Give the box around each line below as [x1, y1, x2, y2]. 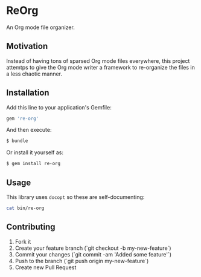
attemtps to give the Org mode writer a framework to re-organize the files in [6, 64, 195, 71]
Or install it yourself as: [6, 149, 63, 156]
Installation [6, 88, 49, 98]
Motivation [6, 41, 48, 51]
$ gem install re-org [6, 161, 61, 167]
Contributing [6, 222, 56, 232]
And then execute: [6, 126, 52, 134]
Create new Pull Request [14, 264, 77, 271]
